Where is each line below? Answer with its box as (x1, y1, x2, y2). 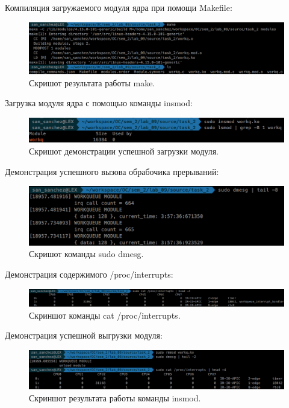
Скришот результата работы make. (29, 76, 155, 89)
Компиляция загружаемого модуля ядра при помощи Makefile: (5, 1, 232, 13)
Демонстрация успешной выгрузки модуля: (5, 329, 163, 342)
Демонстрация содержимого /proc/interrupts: (5, 267, 173, 280)
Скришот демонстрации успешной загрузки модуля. (29, 144, 219, 157)
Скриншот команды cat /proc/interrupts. (29, 308, 181, 321)
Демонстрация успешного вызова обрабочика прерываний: (5, 165, 219, 177)
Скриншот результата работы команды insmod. (29, 391, 201, 404)
